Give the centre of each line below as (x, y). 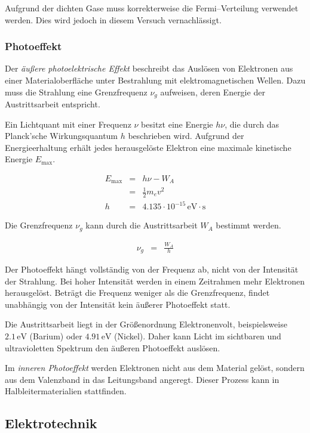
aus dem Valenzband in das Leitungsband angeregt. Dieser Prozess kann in (142, 379)
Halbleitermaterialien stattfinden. (66, 391)
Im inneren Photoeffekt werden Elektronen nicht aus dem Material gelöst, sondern (155, 368)
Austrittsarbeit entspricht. (53, 104)
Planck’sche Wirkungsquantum (62, 136)
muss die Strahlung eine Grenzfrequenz (76, 92)
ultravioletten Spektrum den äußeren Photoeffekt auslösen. (113, 347)
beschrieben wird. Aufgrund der (186, 136)
